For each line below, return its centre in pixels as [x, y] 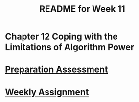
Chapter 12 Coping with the [62, 37]
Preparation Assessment [57, 69]
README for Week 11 [82, 9]
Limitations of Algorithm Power [70, 47]
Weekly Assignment [47, 92]
